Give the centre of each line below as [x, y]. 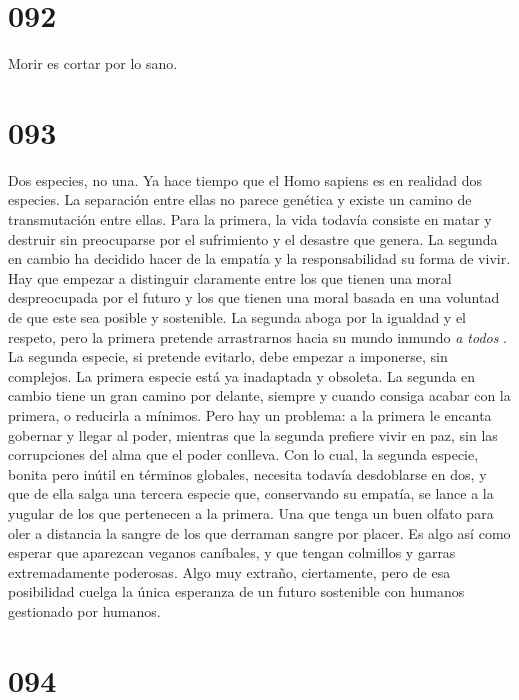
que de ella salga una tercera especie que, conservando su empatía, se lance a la [251, 493]
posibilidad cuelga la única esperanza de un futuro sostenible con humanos [236, 591]
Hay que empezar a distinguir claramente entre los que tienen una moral [230, 277]
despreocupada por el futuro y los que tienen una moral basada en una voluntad [254, 297]
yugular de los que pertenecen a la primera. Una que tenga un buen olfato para [251, 512]
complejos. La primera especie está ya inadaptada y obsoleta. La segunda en [242, 375]
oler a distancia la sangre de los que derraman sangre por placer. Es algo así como [259, 532]
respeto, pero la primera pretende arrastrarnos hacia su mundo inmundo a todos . [257, 336]
